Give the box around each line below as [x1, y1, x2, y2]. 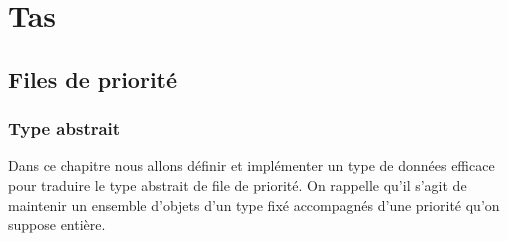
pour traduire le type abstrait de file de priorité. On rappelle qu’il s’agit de [8, 174, 467, 195]
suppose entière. [8, 214, 106, 235]
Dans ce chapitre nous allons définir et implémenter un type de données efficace [8, 155, 495, 176]
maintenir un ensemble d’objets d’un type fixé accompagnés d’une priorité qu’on [8, 194, 500, 215]
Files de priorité [8, 63, 178, 94]
